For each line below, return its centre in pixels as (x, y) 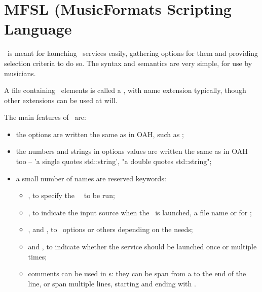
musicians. (20, 73)
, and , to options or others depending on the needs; (110, 229)
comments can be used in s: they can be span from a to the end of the (137, 273)
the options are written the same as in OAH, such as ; (100, 134)
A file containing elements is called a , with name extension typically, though (125, 90)
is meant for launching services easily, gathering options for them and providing (133, 53)
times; (38, 256)
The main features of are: (45, 117)
